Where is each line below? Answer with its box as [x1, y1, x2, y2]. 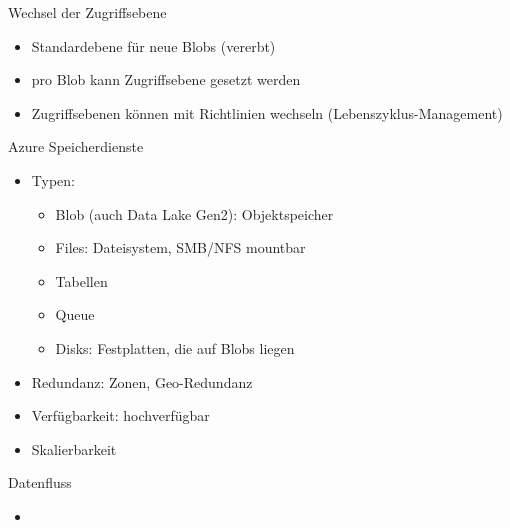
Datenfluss [8, 472, 72, 493]
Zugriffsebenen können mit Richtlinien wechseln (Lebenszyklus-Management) [31, 102, 503, 123]
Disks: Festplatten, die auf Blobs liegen [55, 337, 295, 358]
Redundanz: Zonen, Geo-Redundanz [31, 371, 253, 392]
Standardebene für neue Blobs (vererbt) [31, 35, 276, 56]
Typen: [31, 169, 75, 190]
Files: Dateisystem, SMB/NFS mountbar [55, 237, 306, 258]
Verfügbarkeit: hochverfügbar [31, 405, 210, 426]
